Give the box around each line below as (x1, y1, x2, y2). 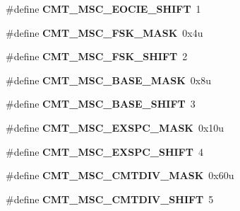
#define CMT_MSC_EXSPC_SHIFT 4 (6, 144, 203, 159)
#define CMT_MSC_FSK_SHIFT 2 (6, 49, 188, 64)
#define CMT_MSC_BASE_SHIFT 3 (6, 96, 196, 111)
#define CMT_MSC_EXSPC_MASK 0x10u (6, 120, 224, 135)
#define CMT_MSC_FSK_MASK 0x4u (6, 25, 203, 40)
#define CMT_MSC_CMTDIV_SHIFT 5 (6, 191, 214, 206)
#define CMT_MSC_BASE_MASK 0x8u (6, 72, 211, 87)
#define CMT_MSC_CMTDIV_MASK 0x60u (6, 168, 234, 183)
